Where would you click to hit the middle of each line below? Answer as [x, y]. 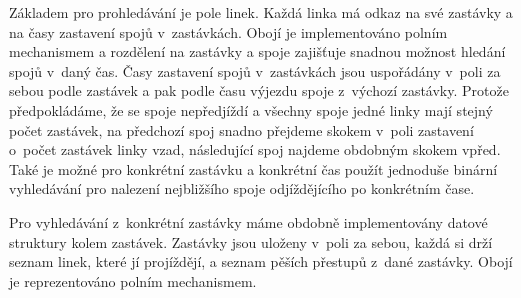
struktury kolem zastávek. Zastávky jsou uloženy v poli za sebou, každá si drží [251, 241]
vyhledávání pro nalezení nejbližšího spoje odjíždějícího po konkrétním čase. [242, 188]
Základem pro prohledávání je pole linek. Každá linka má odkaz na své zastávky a [261, 12]
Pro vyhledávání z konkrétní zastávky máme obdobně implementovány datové [248, 221]
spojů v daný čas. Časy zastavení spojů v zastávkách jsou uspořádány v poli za [255, 70]
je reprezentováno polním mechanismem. [133, 280]
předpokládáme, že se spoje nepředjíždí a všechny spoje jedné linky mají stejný [251, 109]
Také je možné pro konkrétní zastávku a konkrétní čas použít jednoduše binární [253, 168]
